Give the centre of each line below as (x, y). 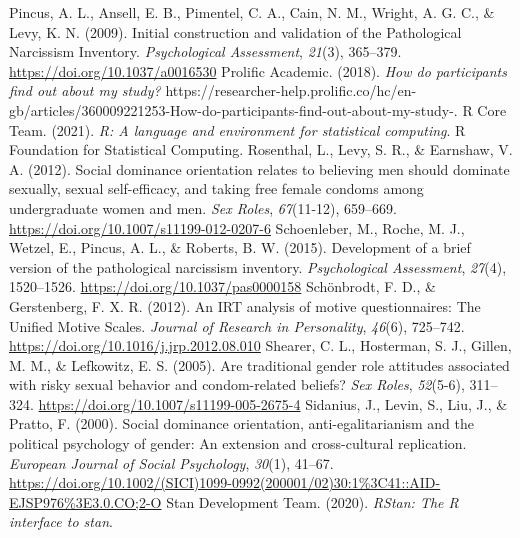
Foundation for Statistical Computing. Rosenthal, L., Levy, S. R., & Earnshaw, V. (261, 149)
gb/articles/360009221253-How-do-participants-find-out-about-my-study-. (233, 109)
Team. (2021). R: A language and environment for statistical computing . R (237, 129)
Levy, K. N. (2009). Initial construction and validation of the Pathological (235, 31)
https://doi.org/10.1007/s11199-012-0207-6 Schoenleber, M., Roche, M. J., (237, 227)
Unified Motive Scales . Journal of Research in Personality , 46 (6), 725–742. (237, 325)
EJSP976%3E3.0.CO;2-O (85, 501)
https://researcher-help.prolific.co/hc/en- (291, 90)
